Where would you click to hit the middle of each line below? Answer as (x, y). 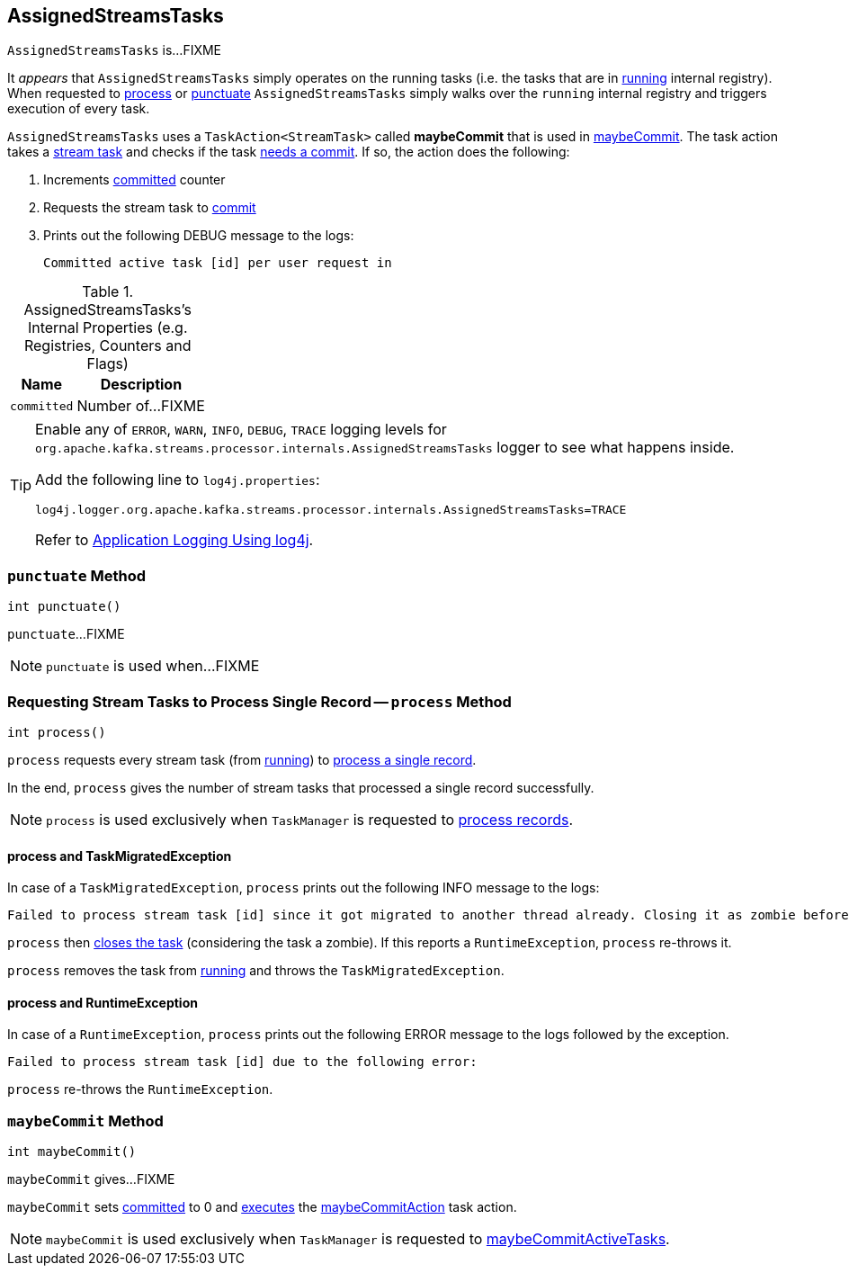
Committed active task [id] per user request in (218, 263)
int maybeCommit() (72, 1152)
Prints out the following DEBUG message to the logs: (199, 236)
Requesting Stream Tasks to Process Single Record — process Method (259, 701)
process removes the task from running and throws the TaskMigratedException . (256, 971)
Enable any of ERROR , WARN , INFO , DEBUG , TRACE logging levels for (241, 430)
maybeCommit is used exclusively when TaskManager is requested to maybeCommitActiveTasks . (358, 1239)
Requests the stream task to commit (150, 208)
